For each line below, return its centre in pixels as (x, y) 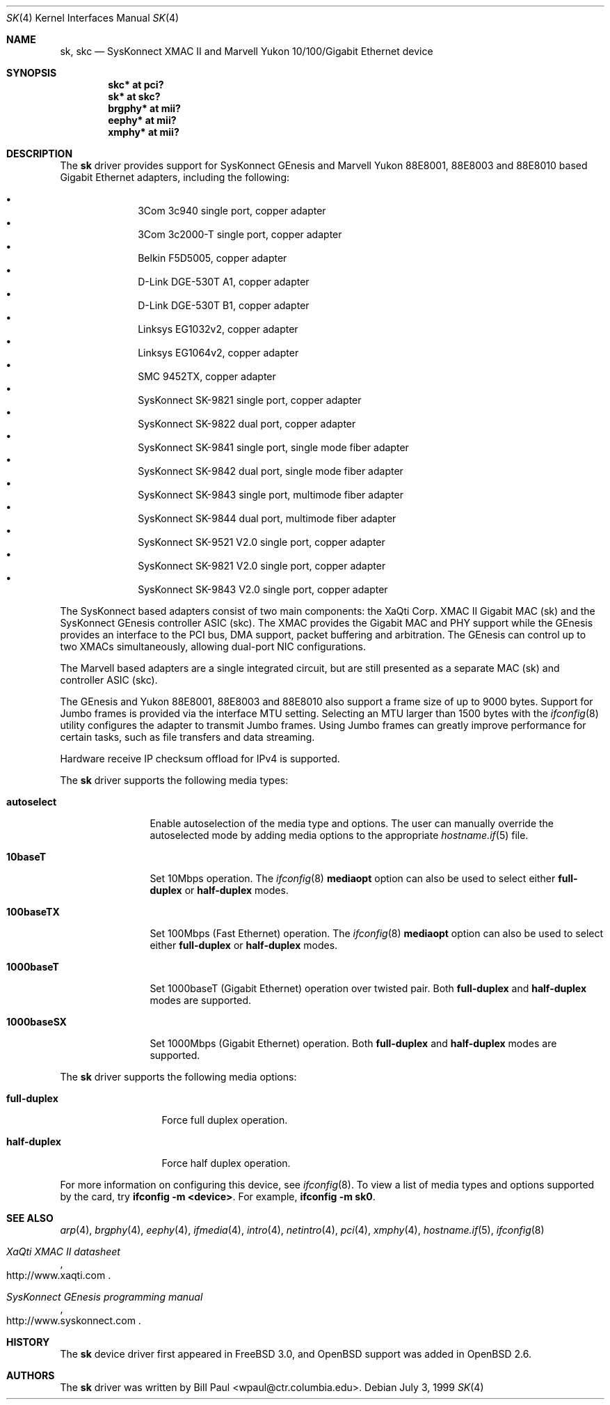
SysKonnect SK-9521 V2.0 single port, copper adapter (262, 542)
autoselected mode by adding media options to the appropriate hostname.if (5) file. (339, 835)
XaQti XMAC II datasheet (63, 1251)
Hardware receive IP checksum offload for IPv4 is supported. (200, 759)
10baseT (26, 857)
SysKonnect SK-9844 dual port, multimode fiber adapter (267, 518)
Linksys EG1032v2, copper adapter (218, 329)
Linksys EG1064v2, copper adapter (218, 353)
